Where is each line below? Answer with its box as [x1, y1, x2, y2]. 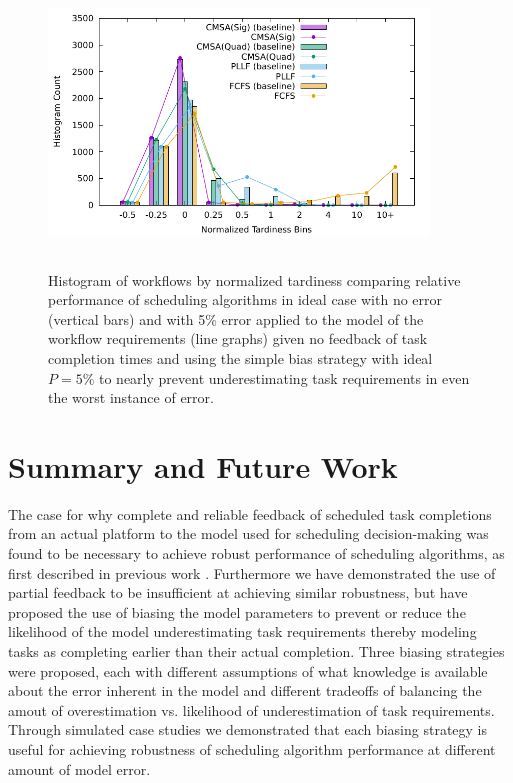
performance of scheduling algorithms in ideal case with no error [48, 289, 443, 310]
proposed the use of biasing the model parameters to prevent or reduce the [8, 601, 466, 622]
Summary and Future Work [8, 445, 398, 486]
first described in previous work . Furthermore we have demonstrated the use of [8, 562, 496, 583]
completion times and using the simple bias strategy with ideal [48, 347, 433, 368]
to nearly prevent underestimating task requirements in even [98, 367, 470, 388]
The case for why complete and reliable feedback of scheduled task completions [8, 503, 492, 524]
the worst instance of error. [48, 387, 214, 408]
